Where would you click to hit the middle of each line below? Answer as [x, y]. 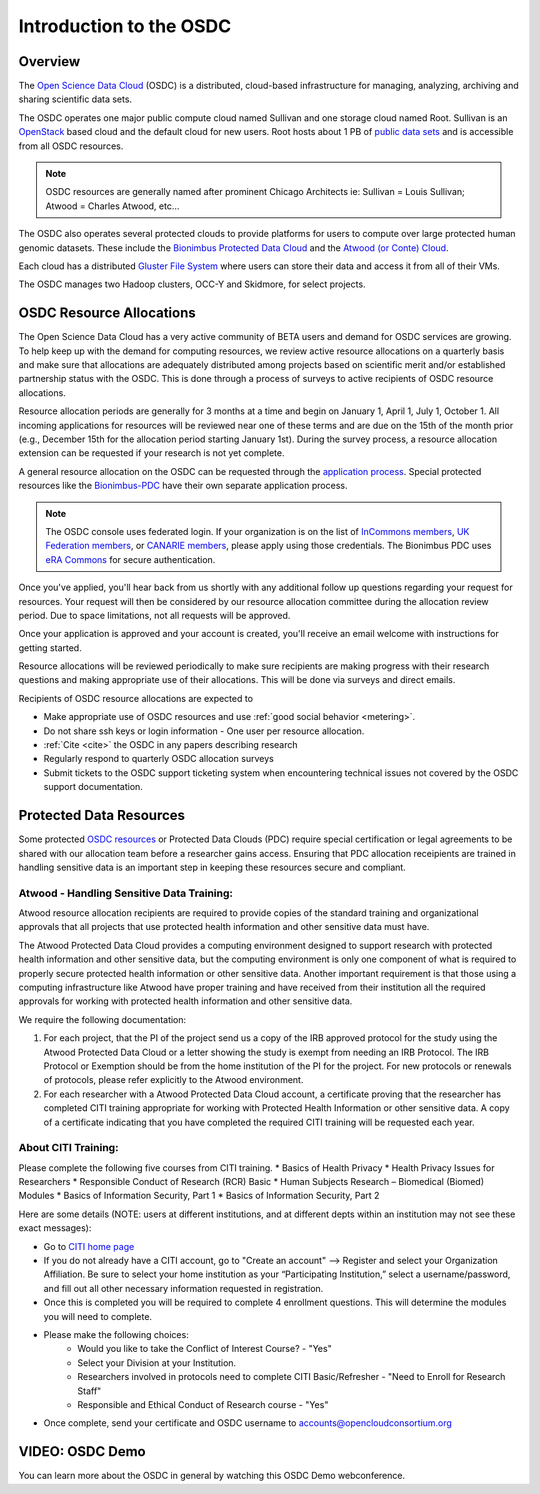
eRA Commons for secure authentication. [130, 559]
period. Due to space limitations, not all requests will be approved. [154, 615]
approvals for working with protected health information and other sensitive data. [185, 1001]
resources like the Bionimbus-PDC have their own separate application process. [183, 486]
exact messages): [55, 1228]
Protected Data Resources [101, 815]
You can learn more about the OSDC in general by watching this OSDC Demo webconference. [211, 1476]
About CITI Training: [68, 1148]
